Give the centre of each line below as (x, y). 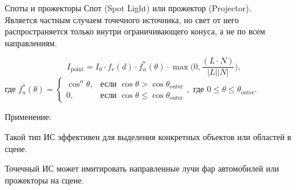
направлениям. (31, 42)
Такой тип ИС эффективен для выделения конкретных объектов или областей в (148, 137)
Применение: (28, 117)
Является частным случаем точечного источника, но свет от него (122, 19)
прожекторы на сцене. (44, 180)
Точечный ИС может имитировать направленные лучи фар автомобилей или (142, 168)
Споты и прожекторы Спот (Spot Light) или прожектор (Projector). (128, 8)
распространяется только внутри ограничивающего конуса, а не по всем (135, 31)
